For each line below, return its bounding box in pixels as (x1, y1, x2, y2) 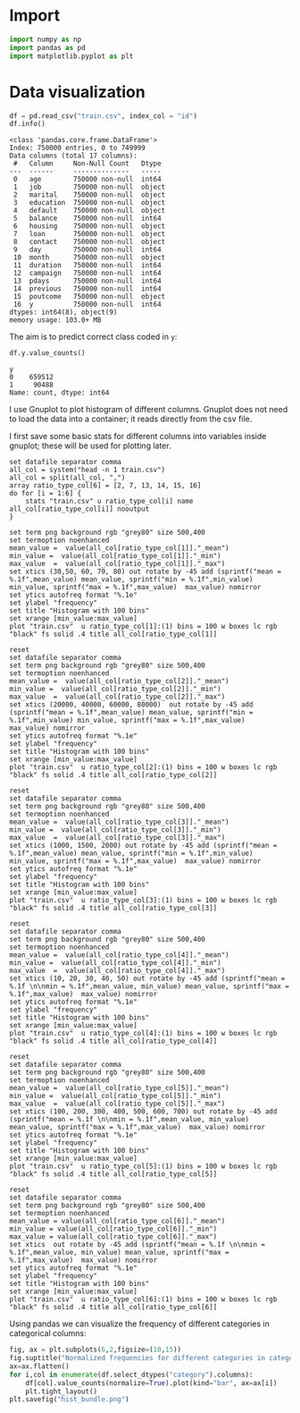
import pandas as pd (9, 43, 87, 52)
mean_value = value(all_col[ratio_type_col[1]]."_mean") (9, 544, 229, 553)
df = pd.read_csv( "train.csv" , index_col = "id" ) (9, 111, 198, 121)
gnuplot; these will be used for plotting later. (9, 440, 171, 452)
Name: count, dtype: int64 (9, 388, 110, 398)
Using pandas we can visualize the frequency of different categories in (9, 1318, 271, 1329)
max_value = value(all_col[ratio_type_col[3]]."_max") (9, 833, 226, 842)
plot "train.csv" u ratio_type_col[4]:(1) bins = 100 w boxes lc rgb (9, 1029, 278, 1038)
